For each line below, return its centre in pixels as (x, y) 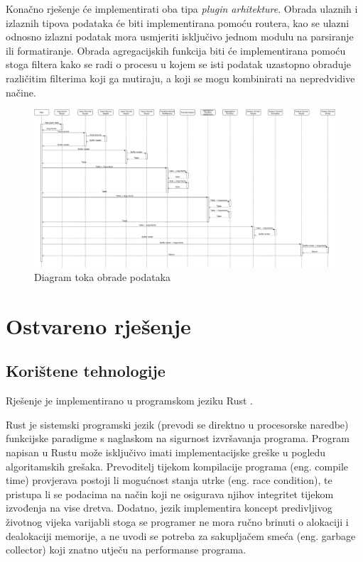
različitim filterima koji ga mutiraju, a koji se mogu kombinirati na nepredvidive (180, 78)
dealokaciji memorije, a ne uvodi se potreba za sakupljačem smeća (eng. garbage (181, 535)
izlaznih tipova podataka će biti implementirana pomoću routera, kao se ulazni (178, 22)
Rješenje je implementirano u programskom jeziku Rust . (130, 401)
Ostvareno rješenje (98, 325)
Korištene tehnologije (86, 371)
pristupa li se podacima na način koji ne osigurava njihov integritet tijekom (170, 494)
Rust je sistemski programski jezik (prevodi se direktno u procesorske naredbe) (177, 424)
